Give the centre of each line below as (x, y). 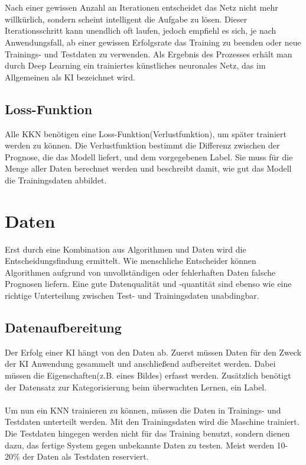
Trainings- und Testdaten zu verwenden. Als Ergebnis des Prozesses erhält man (149, 54)
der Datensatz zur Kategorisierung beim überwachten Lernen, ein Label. (136, 387)
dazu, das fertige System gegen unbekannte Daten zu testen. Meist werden (139, 445)
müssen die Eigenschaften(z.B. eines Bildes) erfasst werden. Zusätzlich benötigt (148, 375)
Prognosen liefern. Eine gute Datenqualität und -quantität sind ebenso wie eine (148, 284)
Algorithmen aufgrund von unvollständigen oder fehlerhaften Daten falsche (140, 272)
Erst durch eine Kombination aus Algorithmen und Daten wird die (126, 249)
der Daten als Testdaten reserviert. (86, 456)
